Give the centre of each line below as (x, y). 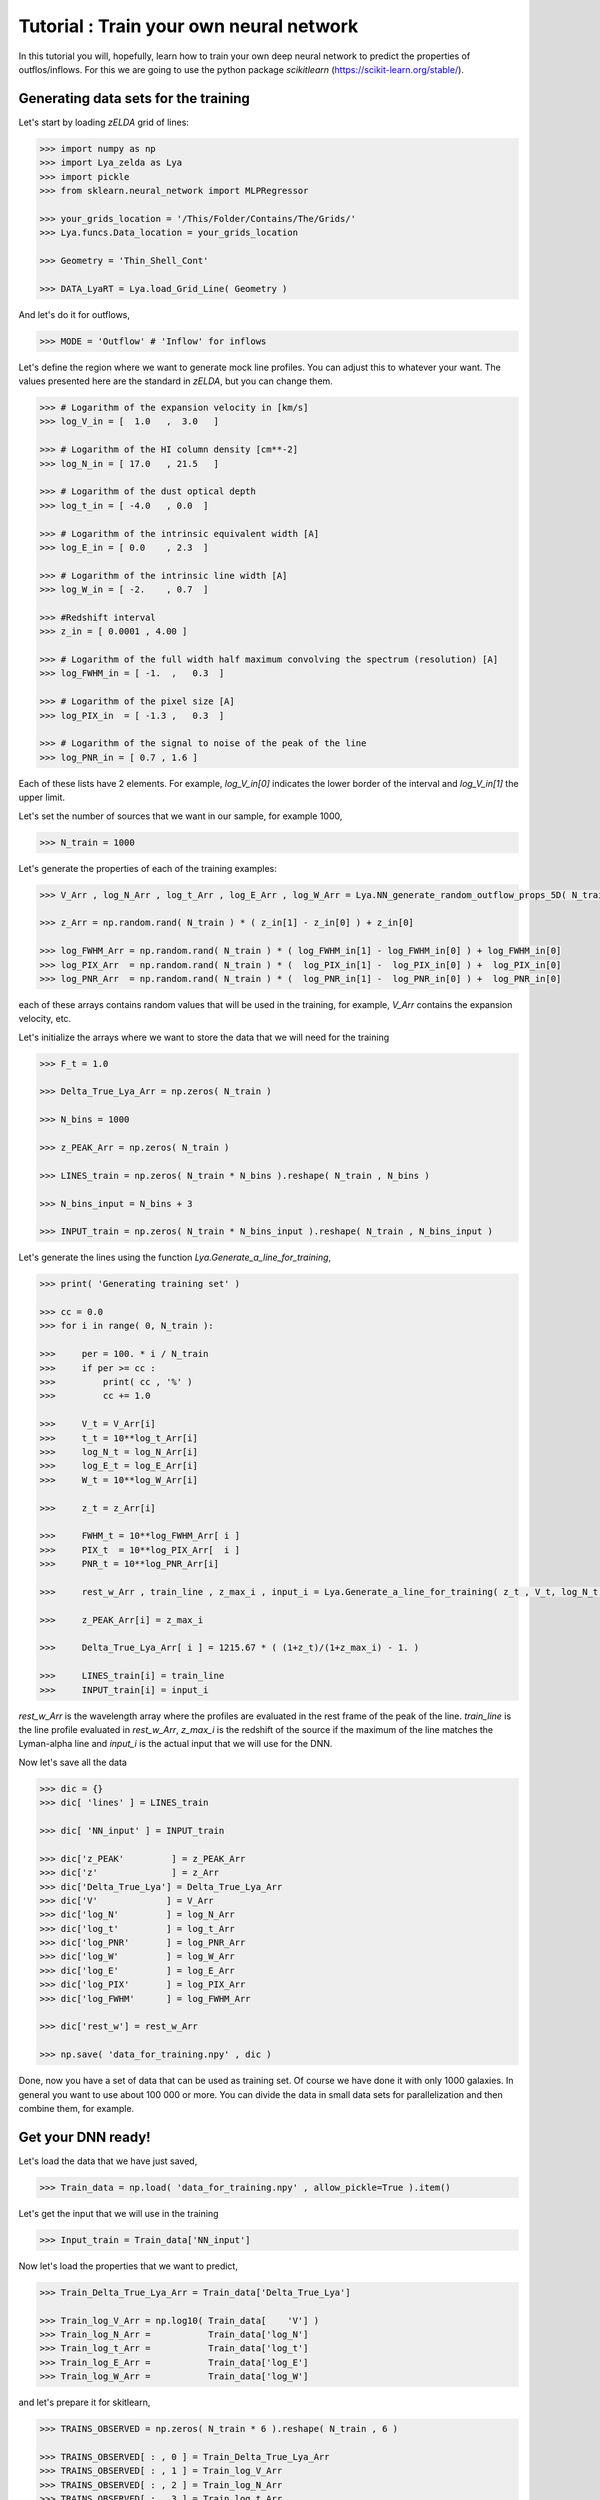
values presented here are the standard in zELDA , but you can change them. (176, 381)
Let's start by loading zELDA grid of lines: (104, 122)
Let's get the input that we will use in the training (118, 2213)
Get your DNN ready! (84, 2136)
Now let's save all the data (72, 1762)
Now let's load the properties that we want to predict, (128, 2266)
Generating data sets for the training (134, 98)
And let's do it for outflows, (74, 314)
